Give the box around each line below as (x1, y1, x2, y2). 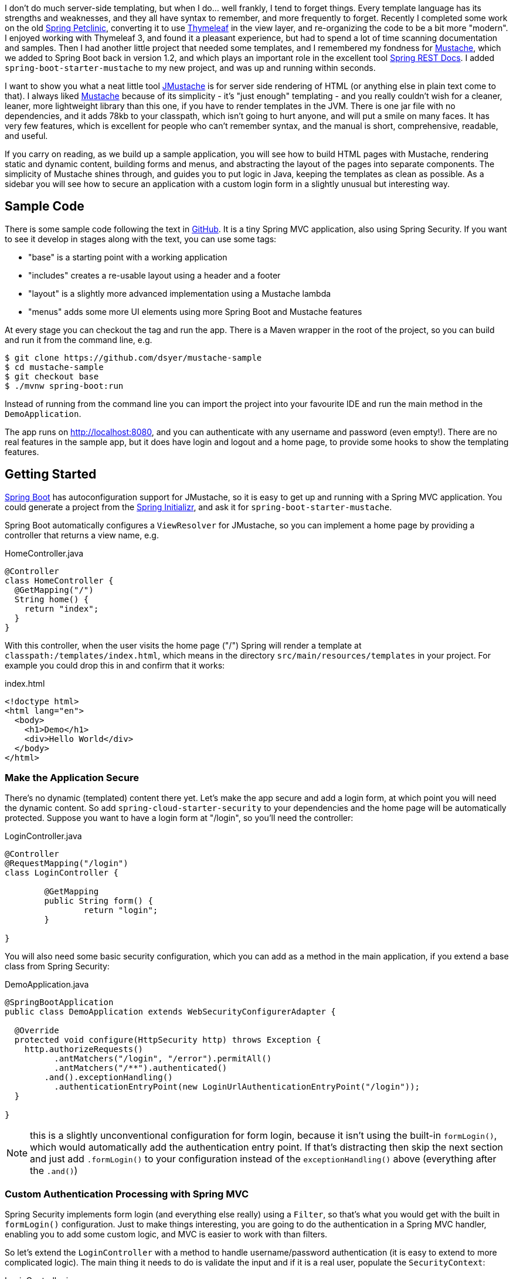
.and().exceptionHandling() (44, 1073, 173, 1083)
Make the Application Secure (5, 772, 140, 784)
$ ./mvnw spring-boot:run (5, 381, 124, 391)
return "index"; (24, 603, 99, 613)
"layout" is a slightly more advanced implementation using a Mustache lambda (28, 288, 331, 298)
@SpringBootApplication (5, 998, 114, 1007)
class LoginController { (5, 868, 118, 878)
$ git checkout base (5, 371, 99, 381)
